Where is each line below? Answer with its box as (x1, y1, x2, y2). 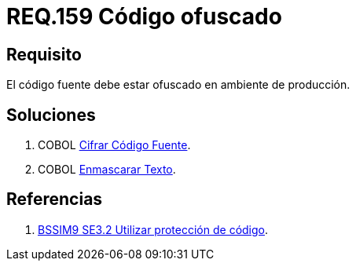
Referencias (6, 189, 103, 210)
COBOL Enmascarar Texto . (38, 163, 176, 177)
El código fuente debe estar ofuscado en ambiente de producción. (6, 78, 350, 92)
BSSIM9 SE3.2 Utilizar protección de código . (38, 222, 269, 236)
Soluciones (6, 104, 96, 125)
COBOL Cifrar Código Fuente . (38, 138, 191, 152)
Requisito (6, 44, 82, 64)
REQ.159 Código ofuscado (6, 3, 282, 30)
